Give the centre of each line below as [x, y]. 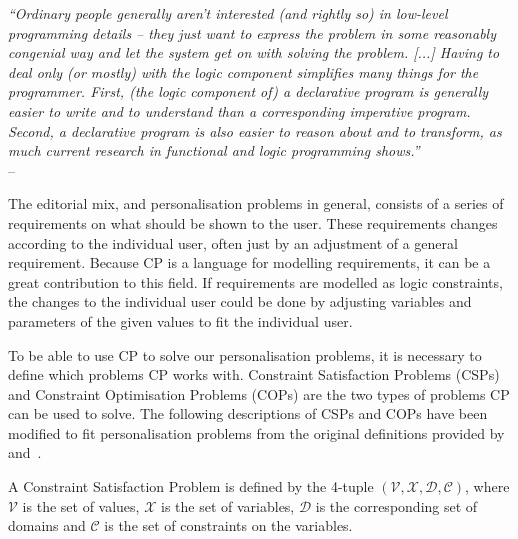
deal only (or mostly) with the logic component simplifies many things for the [243, 71]
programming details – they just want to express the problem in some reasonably [252, 32]
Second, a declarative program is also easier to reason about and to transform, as [255, 130]
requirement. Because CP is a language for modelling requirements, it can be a [249, 262]
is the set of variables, [228, 505]
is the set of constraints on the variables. [228, 525]
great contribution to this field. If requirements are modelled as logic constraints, [255, 281]
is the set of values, [81, 505]
